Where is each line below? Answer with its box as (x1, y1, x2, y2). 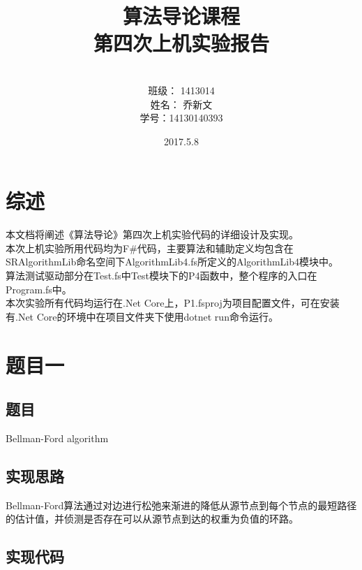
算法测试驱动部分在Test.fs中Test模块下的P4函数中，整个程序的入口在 (6, 268, 317, 282)
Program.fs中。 (6, 282, 72, 296)
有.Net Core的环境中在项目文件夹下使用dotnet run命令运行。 (6, 309, 278, 323)
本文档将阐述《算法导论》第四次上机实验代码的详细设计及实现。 (6, 227, 299, 242)
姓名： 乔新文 (150, 96, 213, 111)
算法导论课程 (122, 1, 240, 30)
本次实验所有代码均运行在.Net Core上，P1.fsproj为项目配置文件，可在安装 (6, 295, 340, 310)
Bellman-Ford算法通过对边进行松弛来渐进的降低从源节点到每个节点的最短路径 (6, 497, 357, 512)
